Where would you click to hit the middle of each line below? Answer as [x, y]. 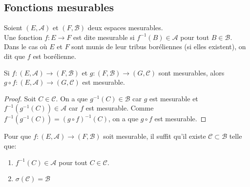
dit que [15, 56]
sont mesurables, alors [191, 72]
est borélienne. [54, 56]
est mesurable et [174, 98]
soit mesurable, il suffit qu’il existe [155, 136]
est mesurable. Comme [120, 108]
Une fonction [23, 37]
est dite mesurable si [104, 37]
